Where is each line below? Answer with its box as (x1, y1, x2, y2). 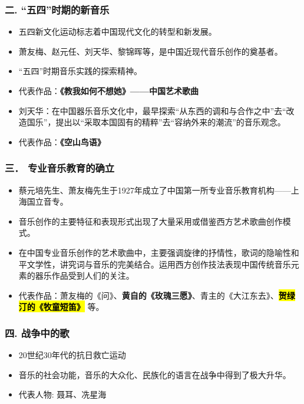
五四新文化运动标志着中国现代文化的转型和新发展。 (18, 25, 217, 38)
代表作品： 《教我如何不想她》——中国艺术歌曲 (18, 85, 199, 96)
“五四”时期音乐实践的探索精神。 (18, 65, 143, 77)
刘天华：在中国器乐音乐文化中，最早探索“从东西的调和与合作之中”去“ (18, 104, 286, 116)
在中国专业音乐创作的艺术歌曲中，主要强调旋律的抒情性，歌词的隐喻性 (18, 246, 291, 258)
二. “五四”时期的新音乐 (5, 2, 110, 16)
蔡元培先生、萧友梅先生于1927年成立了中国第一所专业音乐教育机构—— (18, 183, 291, 196)
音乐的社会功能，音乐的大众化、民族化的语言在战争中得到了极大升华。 (18, 368, 291, 380)
